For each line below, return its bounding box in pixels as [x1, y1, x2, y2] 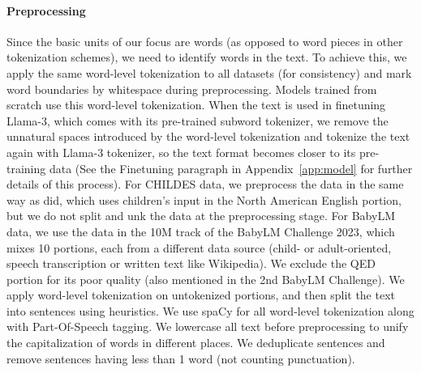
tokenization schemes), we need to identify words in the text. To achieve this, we [6, 49, 407, 66]
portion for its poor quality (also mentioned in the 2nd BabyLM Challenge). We [6, 270, 405, 287]
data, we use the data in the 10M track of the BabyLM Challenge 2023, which [6, 223, 395, 239]
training [6, 159, 46, 176]
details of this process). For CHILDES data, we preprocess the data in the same [6, 176, 404, 193]
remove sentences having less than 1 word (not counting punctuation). [6, 350, 355, 367]
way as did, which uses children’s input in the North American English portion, [6, 191, 402, 208]
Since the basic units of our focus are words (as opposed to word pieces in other [6, 32, 403, 49]
